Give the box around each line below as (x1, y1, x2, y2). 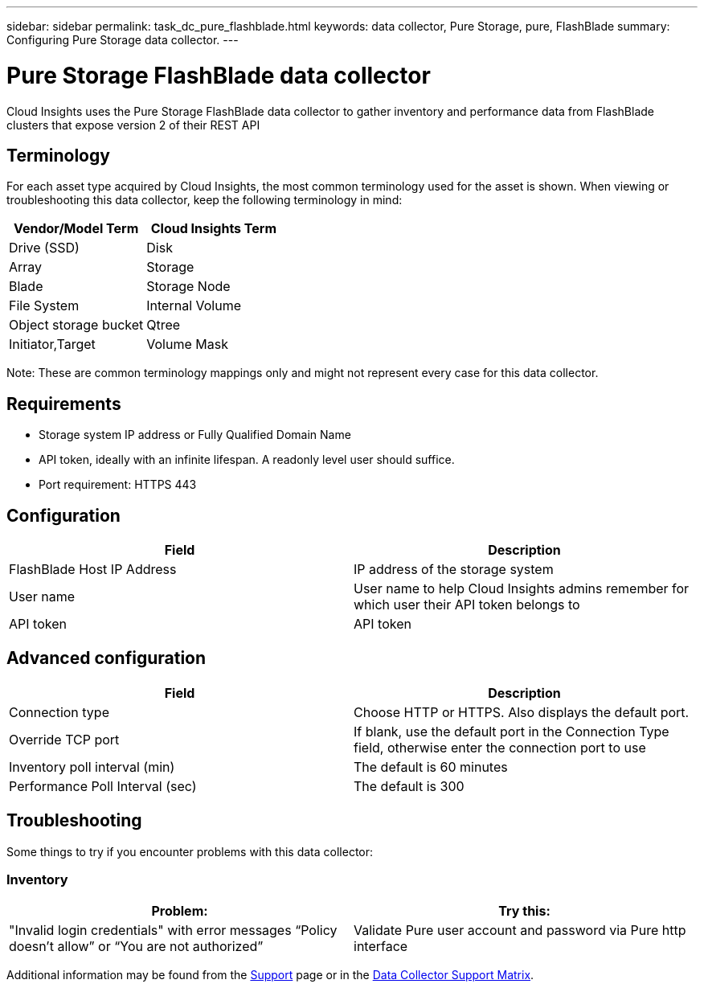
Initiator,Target (9, 336, 96, 353)
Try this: (498, 903, 551, 920)
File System (9, 297, 80, 314)
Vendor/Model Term (14, 220, 139, 237)
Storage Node (146, 278, 231, 295)
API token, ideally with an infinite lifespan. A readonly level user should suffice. (39, 453, 455, 467)
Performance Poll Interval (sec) (9, 777, 197, 794)
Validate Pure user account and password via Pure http (354, 922, 686, 939)
